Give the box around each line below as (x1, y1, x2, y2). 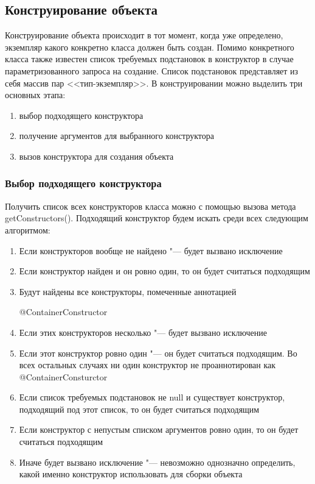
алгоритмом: (5, 223, 50, 236)
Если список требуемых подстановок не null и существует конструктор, (19, 391, 285, 404)
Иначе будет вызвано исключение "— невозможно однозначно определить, (19, 455, 296, 468)
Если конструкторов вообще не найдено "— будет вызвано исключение (19, 244, 283, 257)
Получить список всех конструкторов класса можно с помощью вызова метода (5, 199, 296, 212)
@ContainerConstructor (19, 305, 108, 318)
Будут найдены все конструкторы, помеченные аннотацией (19, 285, 237, 297)
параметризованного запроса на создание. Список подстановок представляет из (5, 64, 299, 77)
